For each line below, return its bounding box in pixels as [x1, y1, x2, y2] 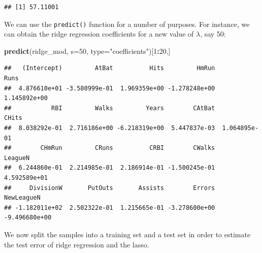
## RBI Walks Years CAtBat [4, 104, 215, 112]
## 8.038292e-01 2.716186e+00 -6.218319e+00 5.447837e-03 [4, 124, 215, 132]
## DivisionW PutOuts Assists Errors [4, 184, 215, 192]
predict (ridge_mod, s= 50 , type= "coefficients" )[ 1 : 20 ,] [4, 45, 171, 56]
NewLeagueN [4, 194, 41, 202]
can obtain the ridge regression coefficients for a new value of [4, 28, 194, 39]
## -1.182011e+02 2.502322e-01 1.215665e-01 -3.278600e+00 [4, 204, 215, 211]
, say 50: [200, 28, 226, 39]
